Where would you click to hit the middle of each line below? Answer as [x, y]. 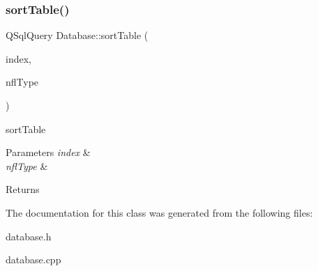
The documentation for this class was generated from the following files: [159, 212]
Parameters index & [48, 152]
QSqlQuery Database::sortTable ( [77, 35]
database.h [29, 236]
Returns [23, 189]
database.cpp [33, 260]
